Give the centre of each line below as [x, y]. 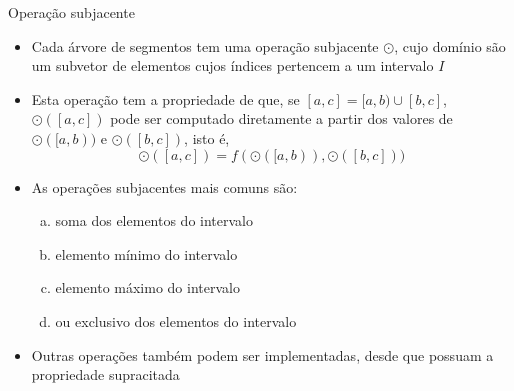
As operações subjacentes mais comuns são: [164, 186]
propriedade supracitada [105, 374]
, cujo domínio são [450, 45]
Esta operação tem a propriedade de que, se [165, 98]
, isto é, [207, 137]
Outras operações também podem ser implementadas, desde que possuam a [262, 354]
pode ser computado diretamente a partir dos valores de [281, 118]
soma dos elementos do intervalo [154, 220]
